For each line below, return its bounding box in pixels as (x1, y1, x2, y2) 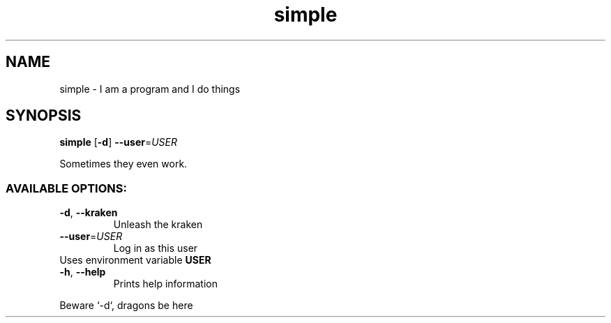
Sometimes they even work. (59, 158, 188, 170)
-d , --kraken (59, 206, 118, 219)
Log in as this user (113, 242, 198, 255)
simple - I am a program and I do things (59, 82, 241, 95)
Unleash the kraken (113, 218, 203, 231)
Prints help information (113, 278, 218, 290)
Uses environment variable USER (59, 254, 211, 266)
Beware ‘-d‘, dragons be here (59, 299, 193, 312)
